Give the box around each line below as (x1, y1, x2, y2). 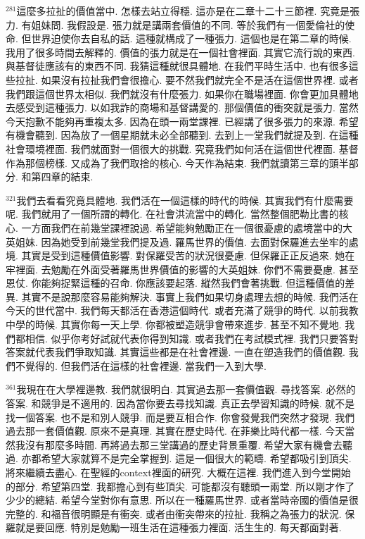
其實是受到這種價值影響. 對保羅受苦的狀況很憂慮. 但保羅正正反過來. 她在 (21, 248, 355, 263)
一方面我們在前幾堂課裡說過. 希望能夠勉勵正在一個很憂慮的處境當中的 (21, 220, 343, 235)
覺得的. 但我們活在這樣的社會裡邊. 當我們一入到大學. (25, 358, 267, 373)
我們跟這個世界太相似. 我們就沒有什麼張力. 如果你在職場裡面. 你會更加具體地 (6, 86, 359, 101)
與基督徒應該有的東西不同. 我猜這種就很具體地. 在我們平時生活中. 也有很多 (6, 58, 349, 73)
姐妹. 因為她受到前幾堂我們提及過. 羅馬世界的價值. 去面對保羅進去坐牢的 (15, 234, 349, 249)
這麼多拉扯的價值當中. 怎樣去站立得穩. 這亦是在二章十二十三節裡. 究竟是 (16, 4, 350, 18)
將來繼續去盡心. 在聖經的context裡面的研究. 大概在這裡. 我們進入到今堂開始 (6, 465, 351, 479)
